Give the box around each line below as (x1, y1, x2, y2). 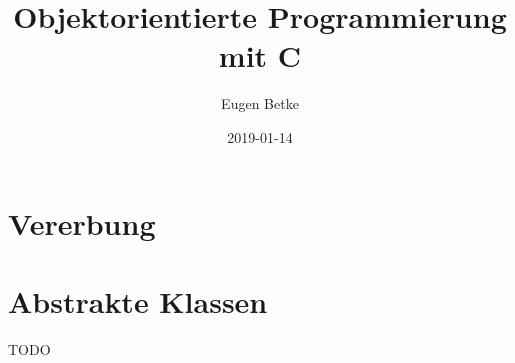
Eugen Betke (221, 93, 299, 114)
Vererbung (8, 202, 156, 243)
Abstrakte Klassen (8, 280, 268, 321)
